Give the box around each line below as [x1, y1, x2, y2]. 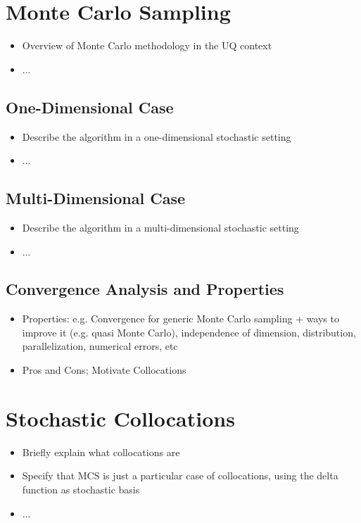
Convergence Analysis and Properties [6, 278, 284, 300]
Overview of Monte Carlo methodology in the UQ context [22, 38, 272, 53]
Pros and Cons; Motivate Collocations [22, 363, 186, 377]
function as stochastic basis [22, 481, 140, 496]
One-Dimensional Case [6, 96, 174, 118]
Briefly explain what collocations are [22, 444, 180, 459]
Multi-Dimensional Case [6, 187, 186, 209]
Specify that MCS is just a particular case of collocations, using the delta [22, 468, 338, 483]
